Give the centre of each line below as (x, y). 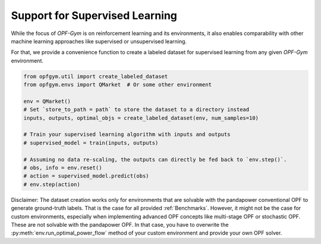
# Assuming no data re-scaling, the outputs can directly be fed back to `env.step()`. (155, 159)
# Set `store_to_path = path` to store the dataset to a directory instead (136, 110)
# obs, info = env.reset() (63, 168)
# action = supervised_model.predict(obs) (86, 176)
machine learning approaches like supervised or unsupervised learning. (99, 41)
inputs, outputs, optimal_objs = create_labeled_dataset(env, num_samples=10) (141, 118)
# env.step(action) (52, 184)
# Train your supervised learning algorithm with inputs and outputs (127, 134)
